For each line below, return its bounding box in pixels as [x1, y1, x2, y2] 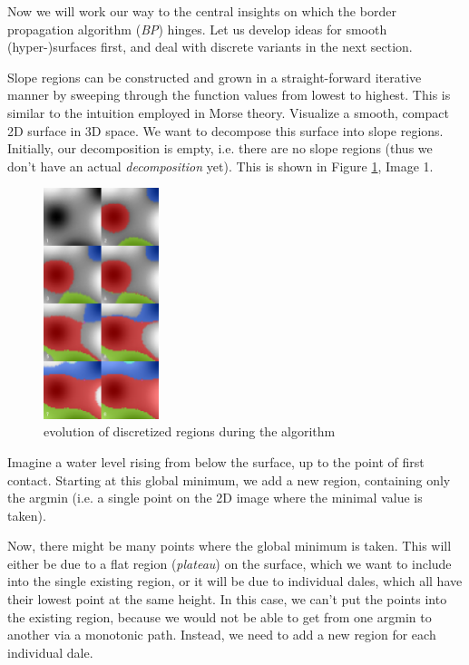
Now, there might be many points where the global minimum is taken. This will [7, 536, 452, 555]
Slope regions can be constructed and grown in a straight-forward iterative [7, 67, 422, 86]
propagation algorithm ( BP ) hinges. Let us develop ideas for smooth [7, 19, 387, 38]
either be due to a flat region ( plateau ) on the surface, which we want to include [7, 553, 452, 572]
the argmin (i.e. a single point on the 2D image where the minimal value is [7, 488, 423, 507]
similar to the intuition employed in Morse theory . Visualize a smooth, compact [7, 103, 449, 122]
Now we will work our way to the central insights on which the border [7, 2, 396, 20]
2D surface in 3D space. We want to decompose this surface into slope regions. [7, 121, 444, 140]
